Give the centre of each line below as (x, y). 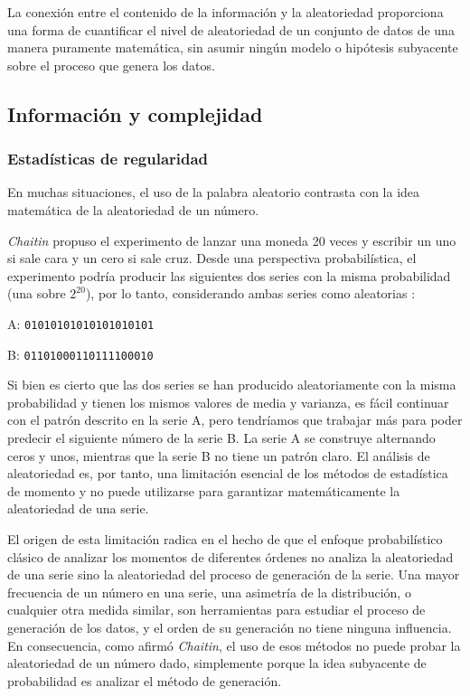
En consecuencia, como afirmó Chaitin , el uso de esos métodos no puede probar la (234, 645)
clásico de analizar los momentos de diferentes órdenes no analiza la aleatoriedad (230, 556)
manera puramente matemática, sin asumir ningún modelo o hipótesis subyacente (233, 47)
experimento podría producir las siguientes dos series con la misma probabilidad (229, 275)
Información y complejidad (135, 113)
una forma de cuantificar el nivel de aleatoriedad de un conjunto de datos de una (231, 29)
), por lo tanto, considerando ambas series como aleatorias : (250, 293)
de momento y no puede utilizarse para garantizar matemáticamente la (204, 490)
